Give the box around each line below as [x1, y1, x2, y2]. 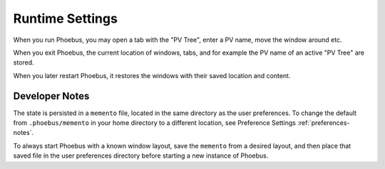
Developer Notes [13, 89, 90, 102]
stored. [13, 58, 35, 67]
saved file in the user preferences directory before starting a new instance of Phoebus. [13, 151, 269, 160]
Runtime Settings [13, 11, 118, 26]
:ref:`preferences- [297, 119, 350, 127]
